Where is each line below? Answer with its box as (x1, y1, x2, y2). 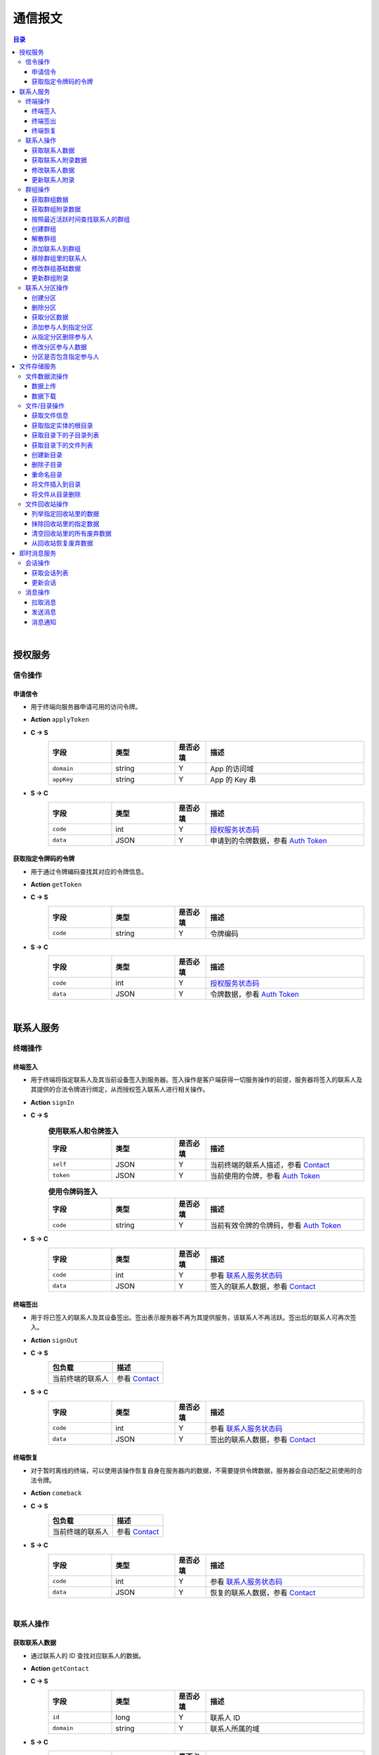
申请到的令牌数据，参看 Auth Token (210, 835, 328, 845)
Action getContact (30, 1664, 89, 1672)
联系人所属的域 (210, 1723, 260, 1733)
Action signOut (30, 1336, 79, 1344)
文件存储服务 (19, 362, 56, 371)
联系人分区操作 (25, 284, 69, 292)
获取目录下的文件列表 (32, 441, 93, 449)
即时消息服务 (19, 548, 56, 557)
